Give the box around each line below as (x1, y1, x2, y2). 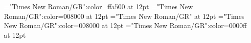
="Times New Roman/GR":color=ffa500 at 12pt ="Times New (4, 1, 193, 11)
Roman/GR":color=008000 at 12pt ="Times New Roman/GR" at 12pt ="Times (4, 11, 245, 21)
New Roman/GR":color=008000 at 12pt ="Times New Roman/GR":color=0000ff (4, 20, 247, 30)
